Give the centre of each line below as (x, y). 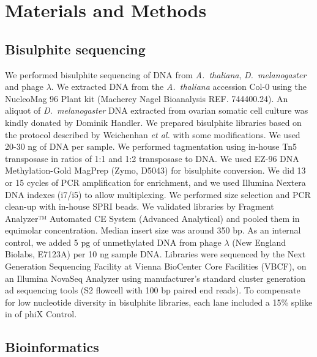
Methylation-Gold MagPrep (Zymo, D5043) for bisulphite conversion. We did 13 (155, 170)
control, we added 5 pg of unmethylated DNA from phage (113, 242)
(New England (259, 242)
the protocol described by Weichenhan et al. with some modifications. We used (153, 134)
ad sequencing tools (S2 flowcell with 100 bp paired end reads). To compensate (153, 290)
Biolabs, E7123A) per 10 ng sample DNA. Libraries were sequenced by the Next (155, 254)
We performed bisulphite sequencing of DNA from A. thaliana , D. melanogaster (156, 74)
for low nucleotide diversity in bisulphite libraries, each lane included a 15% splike (159, 302)
